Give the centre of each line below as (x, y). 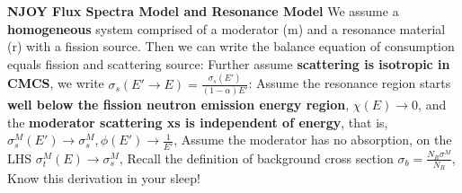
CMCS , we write (56, 83)
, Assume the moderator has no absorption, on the (313, 140)
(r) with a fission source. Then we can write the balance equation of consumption (231, 46)
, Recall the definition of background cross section (256, 158)
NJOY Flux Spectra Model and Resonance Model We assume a (203, 11)
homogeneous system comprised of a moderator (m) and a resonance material (227, 28)
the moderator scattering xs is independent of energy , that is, (198, 122)
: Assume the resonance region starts (350, 83)
